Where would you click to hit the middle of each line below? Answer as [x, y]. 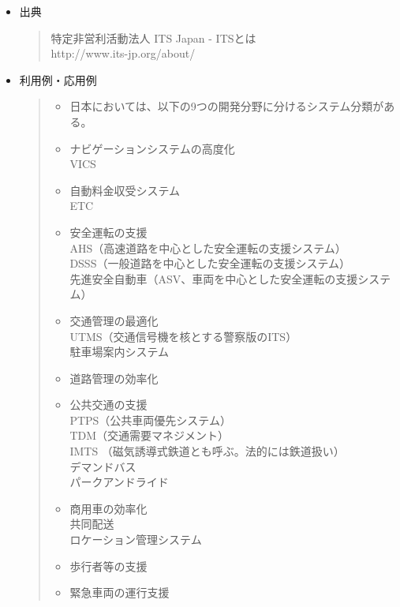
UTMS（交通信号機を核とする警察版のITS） [183, 336]
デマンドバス [103, 466]
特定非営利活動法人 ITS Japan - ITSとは [153, 37]
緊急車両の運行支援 [120, 592]
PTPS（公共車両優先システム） [150, 420]
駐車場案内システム [119, 352]
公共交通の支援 [108, 405]
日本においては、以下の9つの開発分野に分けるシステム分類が [227, 106]
